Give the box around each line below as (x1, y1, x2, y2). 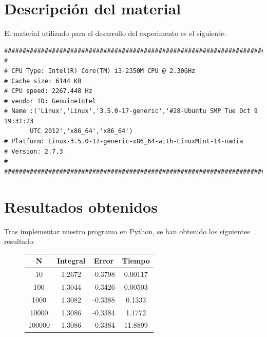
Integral (57, 255, 86, 266)
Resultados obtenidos (4, 196, 158, 217)
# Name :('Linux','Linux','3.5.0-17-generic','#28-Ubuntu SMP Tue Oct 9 (4, 107, 258, 115)
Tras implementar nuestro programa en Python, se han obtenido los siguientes (4, 226, 250, 236)
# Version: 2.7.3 (4, 147, 63, 155)
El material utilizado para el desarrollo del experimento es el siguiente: (4, 28, 226, 39)
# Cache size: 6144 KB (4, 77, 82, 85)
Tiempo (122, 255, 150, 266)
